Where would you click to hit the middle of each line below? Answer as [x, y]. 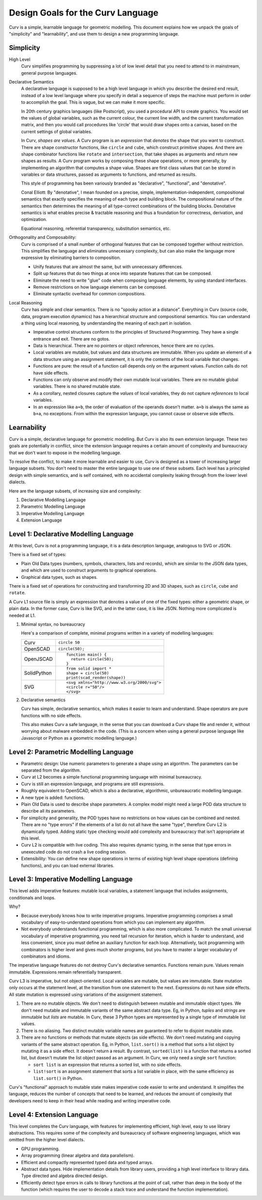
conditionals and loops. [32, 897]
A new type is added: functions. [53, 797]
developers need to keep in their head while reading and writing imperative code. [90, 1100]
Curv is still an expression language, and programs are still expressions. [93, 784]
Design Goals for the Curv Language [84, 13]
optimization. [34, 220]
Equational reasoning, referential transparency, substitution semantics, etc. [96, 228]
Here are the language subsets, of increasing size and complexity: [75, 491]
